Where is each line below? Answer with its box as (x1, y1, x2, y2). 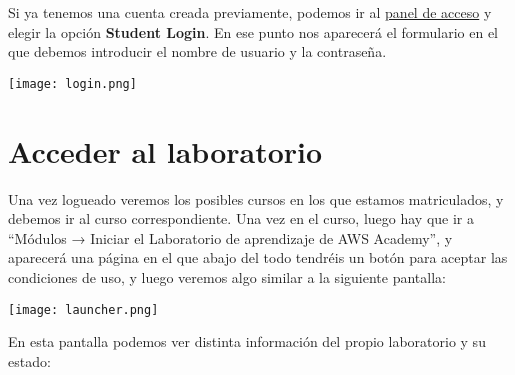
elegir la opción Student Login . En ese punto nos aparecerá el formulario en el (8, 21, 498, 42)
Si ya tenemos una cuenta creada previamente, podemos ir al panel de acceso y (8, 2, 492, 22)
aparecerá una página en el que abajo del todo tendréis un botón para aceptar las (8, 247, 508, 268)
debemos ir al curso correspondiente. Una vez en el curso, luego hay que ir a (8, 208, 475, 229)
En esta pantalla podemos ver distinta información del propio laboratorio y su (8, 331, 486, 352)
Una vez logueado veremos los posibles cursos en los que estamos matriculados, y (8, 188, 504, 209)
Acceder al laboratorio (8, 130, 323, 171)
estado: (8, 350, 51, 371)
